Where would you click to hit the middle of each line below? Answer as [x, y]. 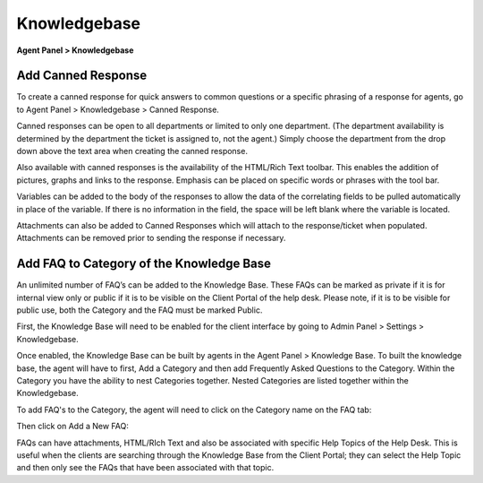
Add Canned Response [82, 76]
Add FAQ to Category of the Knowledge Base [144, 264]
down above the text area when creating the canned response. [132, 151]
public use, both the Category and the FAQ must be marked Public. [140, 310]
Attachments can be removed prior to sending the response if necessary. [151, 238]
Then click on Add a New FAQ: [72, 427]
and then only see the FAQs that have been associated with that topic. [145, 468]
